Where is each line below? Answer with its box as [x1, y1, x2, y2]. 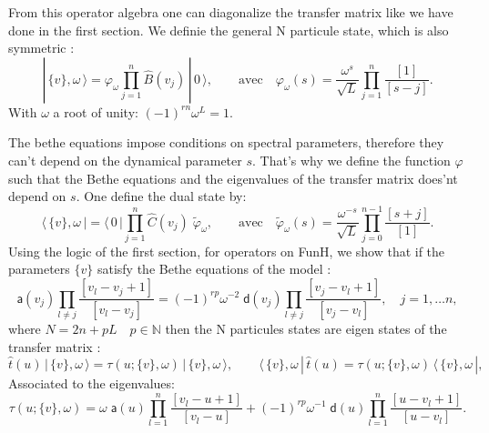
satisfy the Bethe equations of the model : [97, 259, 331, 278]
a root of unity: [53, 102, 138, 121]
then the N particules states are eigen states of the [165, 318, 447, 337]
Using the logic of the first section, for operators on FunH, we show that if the [8, 241, 445, 260]
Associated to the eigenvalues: [8, 374, 175, 393]
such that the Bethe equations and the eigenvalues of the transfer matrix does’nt [8, 168, 458, 187]
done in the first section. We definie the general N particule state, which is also [8, 20, 449, 39]
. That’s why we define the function [252, 150, 451, 169]
